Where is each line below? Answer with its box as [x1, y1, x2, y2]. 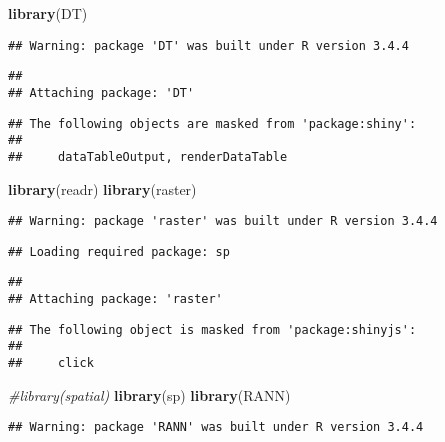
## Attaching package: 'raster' [8, 292, 223, 307]
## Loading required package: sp [8, 244, 230, 259]
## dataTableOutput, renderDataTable [8, 149, 288, 164]
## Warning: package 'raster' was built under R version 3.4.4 [8, 214, 438, 229]
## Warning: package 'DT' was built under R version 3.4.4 [8, 38, 409, 53]
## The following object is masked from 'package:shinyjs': [8, 322, 417, 337]
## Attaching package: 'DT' [8, 85, 195, 100]
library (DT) [8, 3, 88, 23]
